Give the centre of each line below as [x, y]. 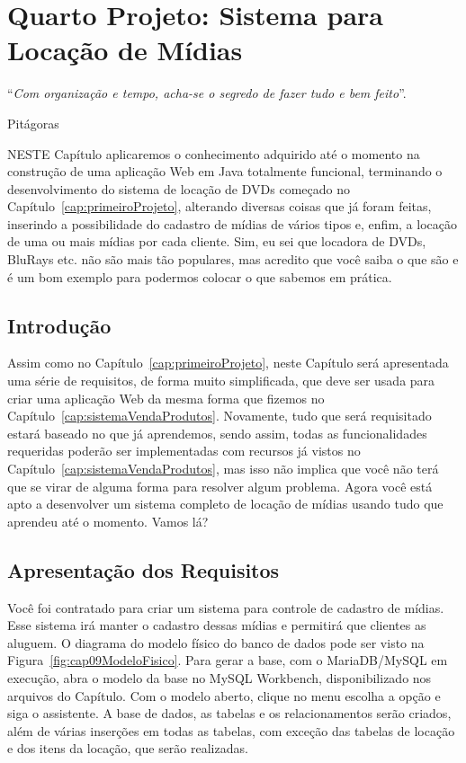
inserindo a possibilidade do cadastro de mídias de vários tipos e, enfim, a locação [232, 223]
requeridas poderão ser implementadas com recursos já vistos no [184, 451]
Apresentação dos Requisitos [143, 569]
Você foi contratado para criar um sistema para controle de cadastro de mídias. [226, 607]
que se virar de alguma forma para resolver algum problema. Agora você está [220, 486]
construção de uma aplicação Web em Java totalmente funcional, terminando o [225, 171]
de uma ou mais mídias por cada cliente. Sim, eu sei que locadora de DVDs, [217, 241]
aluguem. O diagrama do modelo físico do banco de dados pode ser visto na [216, 642]
